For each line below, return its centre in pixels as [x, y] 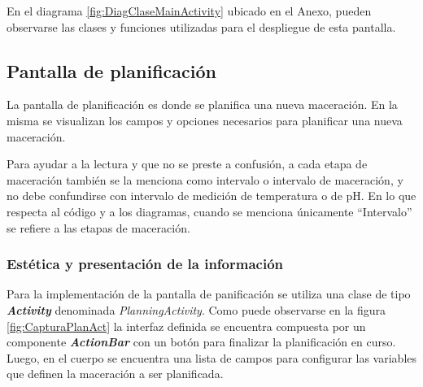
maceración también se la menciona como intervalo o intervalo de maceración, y [205, 179]
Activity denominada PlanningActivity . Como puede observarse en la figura [196, 309]
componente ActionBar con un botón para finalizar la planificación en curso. [201, 342]
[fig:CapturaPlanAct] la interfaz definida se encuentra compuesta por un [186, 326]
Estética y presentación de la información [145, 264]
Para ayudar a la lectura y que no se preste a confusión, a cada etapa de [187, 164]
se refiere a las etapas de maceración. [98, 227]
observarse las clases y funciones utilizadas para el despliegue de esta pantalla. [201, 26]
